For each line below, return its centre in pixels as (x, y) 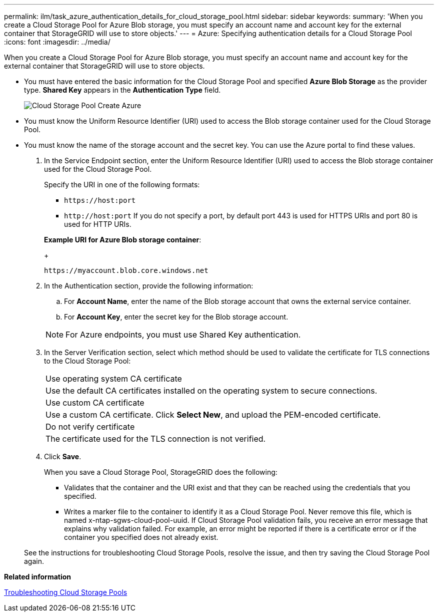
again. (34, 561)
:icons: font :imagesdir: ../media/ (57, 42)
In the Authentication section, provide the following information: (149, 286)
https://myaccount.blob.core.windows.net (126, 270)
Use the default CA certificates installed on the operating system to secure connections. (211, 391)
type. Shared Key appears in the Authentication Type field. (122, 90)
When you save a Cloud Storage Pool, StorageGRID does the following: (161, 472)
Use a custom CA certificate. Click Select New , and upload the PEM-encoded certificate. (213, 415)
